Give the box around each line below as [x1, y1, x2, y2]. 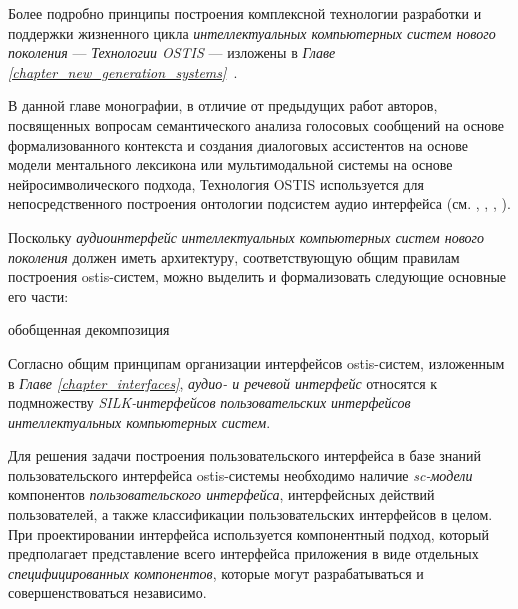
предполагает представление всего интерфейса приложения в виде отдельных [8, 543, 479, 564]
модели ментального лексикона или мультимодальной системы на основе [8, 154, 453, 175]
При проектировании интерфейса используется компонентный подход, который [8, 523, 489, 544]
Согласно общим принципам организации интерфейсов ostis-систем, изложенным [8, 352, 505, 373]
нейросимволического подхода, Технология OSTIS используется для [8, 173, 424, 194]
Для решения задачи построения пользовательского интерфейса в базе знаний [8, 445, 482, 466]
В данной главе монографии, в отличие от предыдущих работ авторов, [8, 95, 438, 116]
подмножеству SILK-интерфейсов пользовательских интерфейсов [8, 392, 411, 413]
